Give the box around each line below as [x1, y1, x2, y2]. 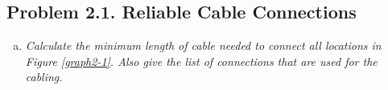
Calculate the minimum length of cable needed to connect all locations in [25, 37, 382, 54]
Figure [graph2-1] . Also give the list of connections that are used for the [25, 52, 378, 69]
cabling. [25, 68, 63, 85]
